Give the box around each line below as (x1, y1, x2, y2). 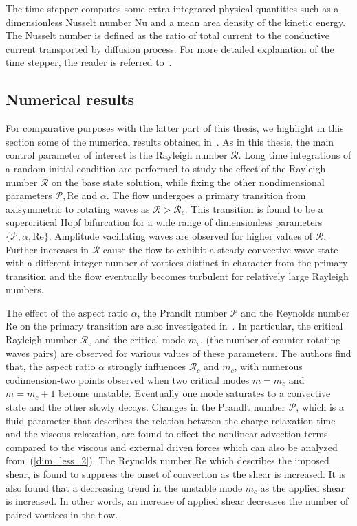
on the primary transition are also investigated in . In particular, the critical (20, 319, 343, 333)
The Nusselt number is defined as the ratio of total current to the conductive (6, 28, 330, 43)
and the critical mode (94, 332, 185, 347)
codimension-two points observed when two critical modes (6, 372, 250, 387)
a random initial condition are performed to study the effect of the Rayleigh (6, 161, 326, 175)
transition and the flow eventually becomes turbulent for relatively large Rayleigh (6, 268, 349, 283)
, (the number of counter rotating (199, 332, 341, 347)
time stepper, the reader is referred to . (6, 55, 172, 69)
